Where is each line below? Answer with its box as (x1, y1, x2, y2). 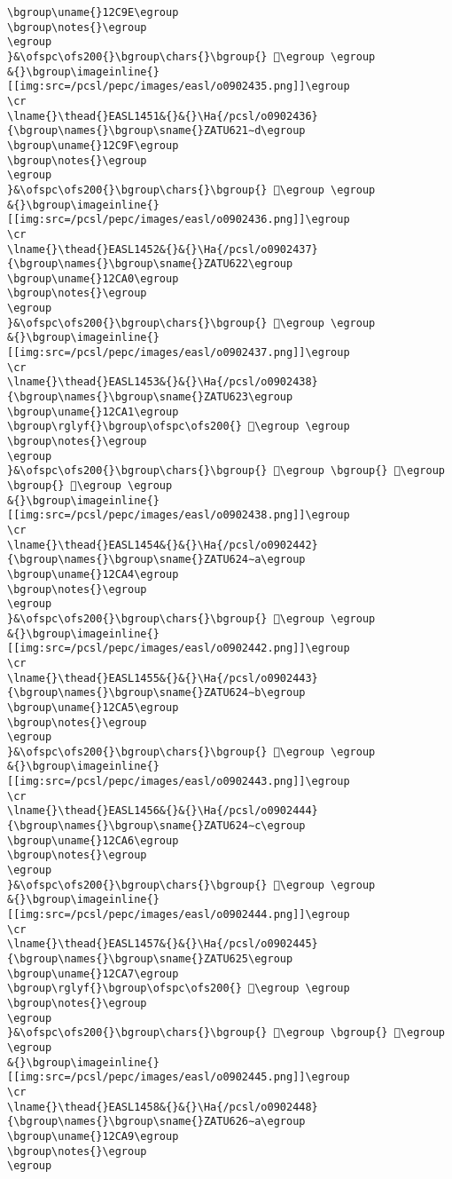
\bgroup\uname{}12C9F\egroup (7, 138, 179, 152)
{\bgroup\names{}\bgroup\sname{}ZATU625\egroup (7, 953, 293, 965)
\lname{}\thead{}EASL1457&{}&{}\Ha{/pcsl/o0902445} (7, 938, 318, 951)
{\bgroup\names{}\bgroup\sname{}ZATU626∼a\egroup (7, 1115, 306, 1128)
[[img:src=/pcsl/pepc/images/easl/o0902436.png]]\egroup (7, 213, 350, 226)
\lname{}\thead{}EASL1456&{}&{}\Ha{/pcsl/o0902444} (7, 804, 318, 818)
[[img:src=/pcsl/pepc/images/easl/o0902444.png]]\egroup (7, 908, 350, 922)
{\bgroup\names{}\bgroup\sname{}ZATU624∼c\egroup (7, 819, 306, 833)
